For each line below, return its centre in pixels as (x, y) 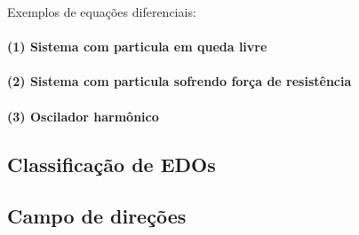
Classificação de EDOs (112, 164)
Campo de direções (97, 216)
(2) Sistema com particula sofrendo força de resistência (179, 81)
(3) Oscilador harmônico (83, 116)
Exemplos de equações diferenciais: (102, 12)
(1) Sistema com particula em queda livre (137, 47)
